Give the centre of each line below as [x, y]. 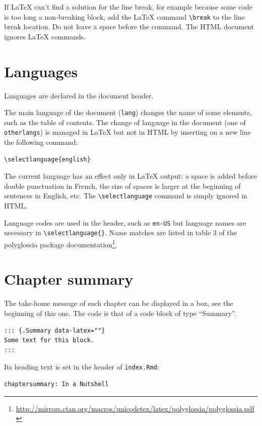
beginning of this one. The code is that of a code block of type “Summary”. [120, 313]
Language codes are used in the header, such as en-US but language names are [125, 222]
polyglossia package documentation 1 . [61, 244]
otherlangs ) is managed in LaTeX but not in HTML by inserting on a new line [127, 132]
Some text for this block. [49, 340]
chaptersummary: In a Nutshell [56, 384]
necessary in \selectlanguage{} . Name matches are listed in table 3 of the [120, 232]
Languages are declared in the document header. [79, 95]
